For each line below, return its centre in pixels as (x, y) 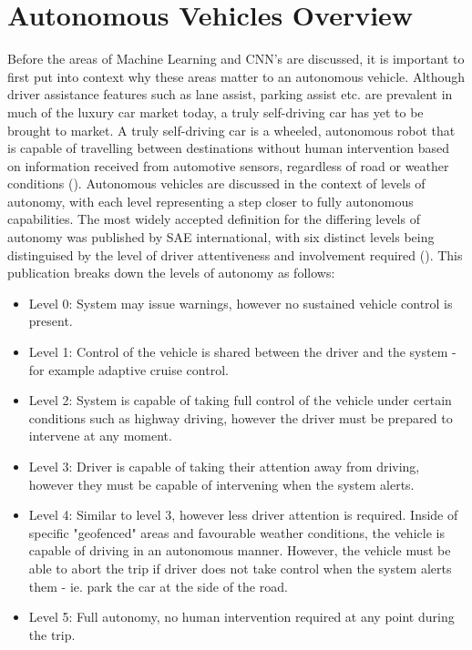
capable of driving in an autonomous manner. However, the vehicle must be (240, 550)
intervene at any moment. (100, 436)
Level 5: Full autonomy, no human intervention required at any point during (241, 617)
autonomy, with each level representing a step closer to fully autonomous (210, 201)
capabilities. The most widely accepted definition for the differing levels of (214, 219)
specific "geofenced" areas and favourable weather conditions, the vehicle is (236, 532)
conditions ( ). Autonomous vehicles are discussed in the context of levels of (216, 183)
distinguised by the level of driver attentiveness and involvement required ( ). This (235, 254)
